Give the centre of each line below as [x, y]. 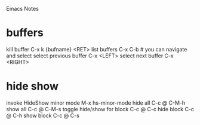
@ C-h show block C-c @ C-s [43, 115]
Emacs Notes [22, 9]
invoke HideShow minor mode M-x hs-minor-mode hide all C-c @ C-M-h [96, 103]
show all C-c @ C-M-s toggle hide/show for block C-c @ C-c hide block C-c [100, 109]
